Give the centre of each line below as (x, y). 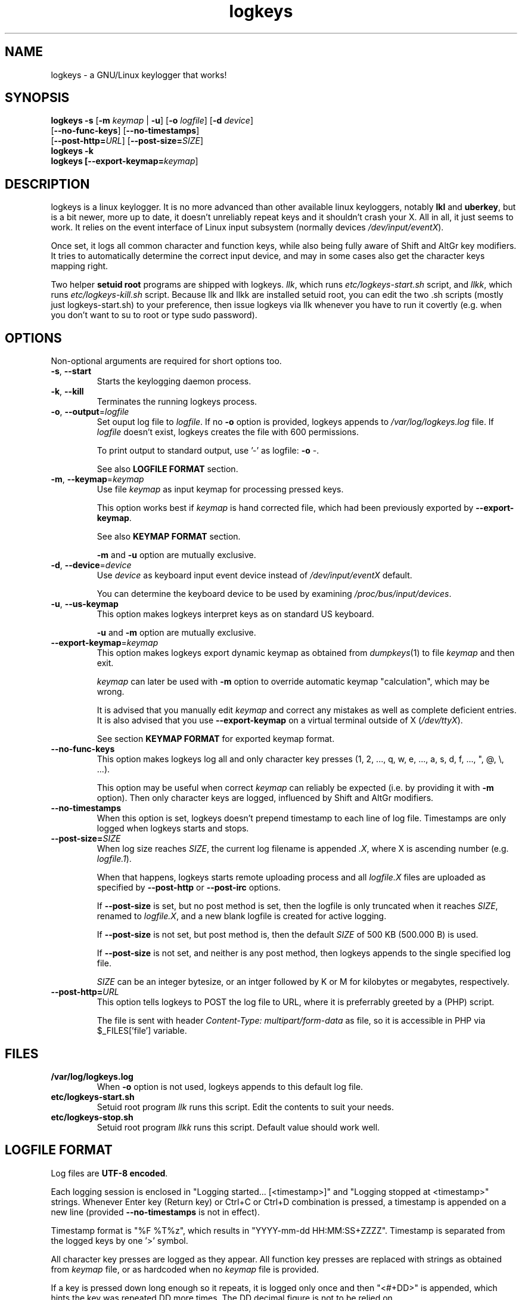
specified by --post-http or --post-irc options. (189, 888)
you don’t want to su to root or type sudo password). (154, 315)
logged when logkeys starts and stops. (173, 828)
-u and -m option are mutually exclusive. (176, 633)
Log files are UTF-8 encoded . (109, 1173)
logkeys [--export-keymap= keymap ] (125, 161)
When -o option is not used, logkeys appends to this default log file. (230, 1086)
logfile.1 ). (114, 859)
